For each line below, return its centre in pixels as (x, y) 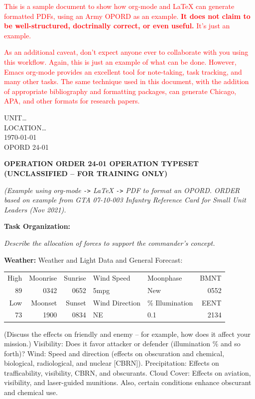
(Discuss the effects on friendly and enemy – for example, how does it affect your (127, 334)
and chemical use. (31, 392)
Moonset (44, 302)
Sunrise (75, 277)
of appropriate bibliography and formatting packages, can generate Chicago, (120, 91)
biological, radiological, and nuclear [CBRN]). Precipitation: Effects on (112, 363)
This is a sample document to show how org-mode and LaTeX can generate (119, 6)
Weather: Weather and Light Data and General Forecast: (93, 259)
